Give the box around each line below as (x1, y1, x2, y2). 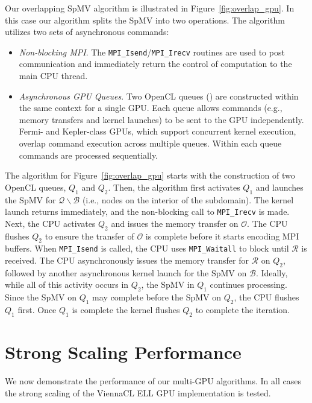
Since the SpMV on (5, 291, 77, 303)
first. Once (17, 303, 57, 316)
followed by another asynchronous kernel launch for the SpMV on (5, 266, 247, 279)
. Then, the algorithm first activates (108, 180, 240, 193)
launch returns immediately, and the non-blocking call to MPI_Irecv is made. (5, 205, 290, 218)
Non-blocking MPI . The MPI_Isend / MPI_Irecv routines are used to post (19, 45, 285, 58)
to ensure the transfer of (45, 229, 134, 242)
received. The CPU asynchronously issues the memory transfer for (5, 254, 249, 267)
